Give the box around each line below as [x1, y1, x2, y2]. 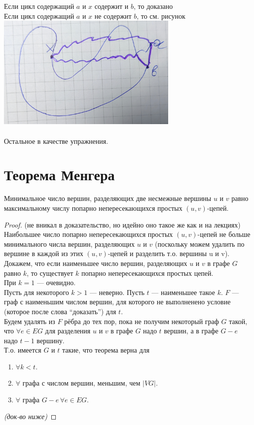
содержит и [94, 1, 129, 11]
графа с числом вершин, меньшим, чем [22, 378, 141, 388]
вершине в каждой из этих [4, 248, 83, 259]
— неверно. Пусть [89, 287, 145, 297]
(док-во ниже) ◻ [4, 411, 57, 421]
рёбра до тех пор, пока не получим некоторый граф [64, 316, 219, 326]
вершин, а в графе [164, 326, 218, 336]
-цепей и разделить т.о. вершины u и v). [108, 248, 230, 259]
